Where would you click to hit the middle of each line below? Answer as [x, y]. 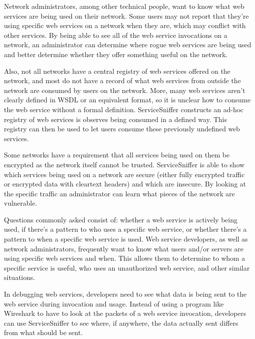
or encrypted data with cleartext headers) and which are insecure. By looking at [125, 184]
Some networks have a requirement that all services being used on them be [117, 155]
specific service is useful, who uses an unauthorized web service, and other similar [127, 267]
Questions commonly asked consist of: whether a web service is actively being [121, 219]
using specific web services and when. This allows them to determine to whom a [125, 258]
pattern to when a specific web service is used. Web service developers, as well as [126, 239]
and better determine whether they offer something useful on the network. [116, 54]
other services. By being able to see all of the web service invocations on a [116, 35]
